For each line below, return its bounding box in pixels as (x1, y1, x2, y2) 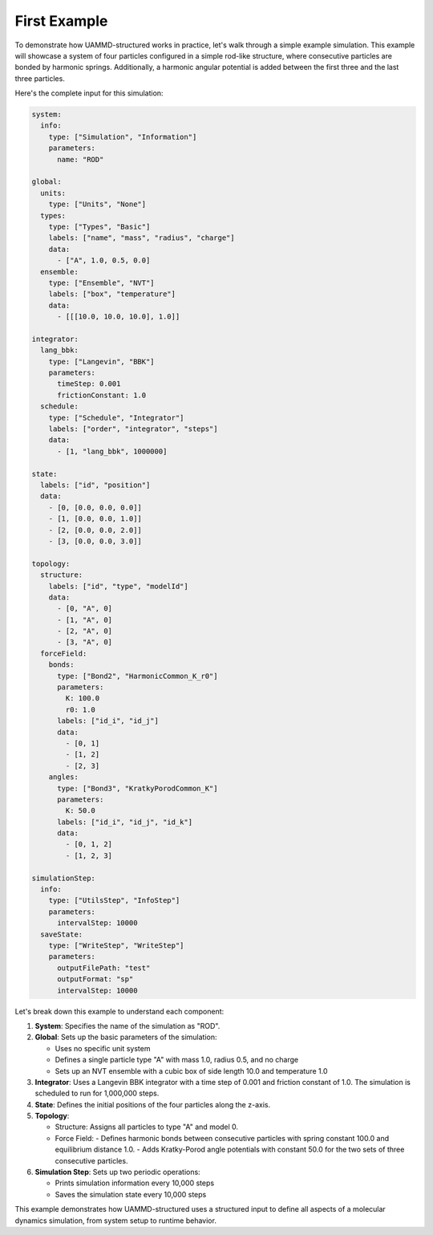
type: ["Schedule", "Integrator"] (48, 413, 184, 422)
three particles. (14, 73, 66, 83)
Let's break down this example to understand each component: (14, 1006, 225, 1016)
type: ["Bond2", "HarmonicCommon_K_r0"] (57, 671, 218, 680)
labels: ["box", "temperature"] (48, 290, 176, 299)
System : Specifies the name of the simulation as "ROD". (34, 1021, 221, 1030)
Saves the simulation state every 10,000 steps (55, 1189, 207, 1199)
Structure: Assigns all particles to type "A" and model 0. (55, 1122, 239, 1131)
